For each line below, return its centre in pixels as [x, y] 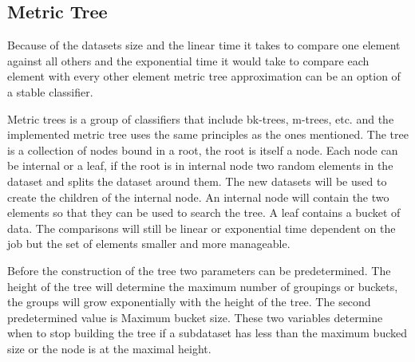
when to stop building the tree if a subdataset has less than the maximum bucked [207, 333]
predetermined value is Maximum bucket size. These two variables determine [195, 317]
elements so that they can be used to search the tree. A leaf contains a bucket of [204, 212]
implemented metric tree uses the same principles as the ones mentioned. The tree [208, 134]
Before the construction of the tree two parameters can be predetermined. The [199, 270]
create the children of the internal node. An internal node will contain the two [198, 197]
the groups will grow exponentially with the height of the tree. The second [189, 302]
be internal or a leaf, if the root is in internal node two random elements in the [200, 165]
